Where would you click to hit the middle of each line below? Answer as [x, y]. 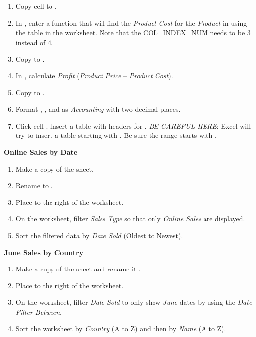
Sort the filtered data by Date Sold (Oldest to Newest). [99, 235]
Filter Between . [39, 311]
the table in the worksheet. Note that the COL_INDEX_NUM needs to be [130, 33]
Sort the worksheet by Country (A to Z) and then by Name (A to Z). [121, 328]
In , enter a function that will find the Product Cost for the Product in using [131, 23]
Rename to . [34, 185]
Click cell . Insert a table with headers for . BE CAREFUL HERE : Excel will [133, 125]
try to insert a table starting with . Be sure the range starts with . [116, 135]
